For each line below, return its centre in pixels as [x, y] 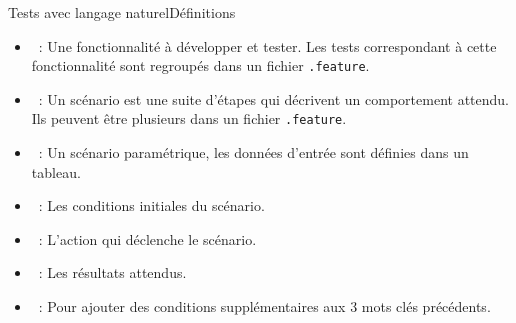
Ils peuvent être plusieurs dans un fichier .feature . [189, 118]
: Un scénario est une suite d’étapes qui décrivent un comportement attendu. [273, 98]
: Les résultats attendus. [112, 272]
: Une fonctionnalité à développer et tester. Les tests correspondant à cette [267, 45]
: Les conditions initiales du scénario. [151, 205]
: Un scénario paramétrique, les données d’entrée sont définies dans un [253, 152]
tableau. [56, 171]
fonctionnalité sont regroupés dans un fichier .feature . [200, 65]
